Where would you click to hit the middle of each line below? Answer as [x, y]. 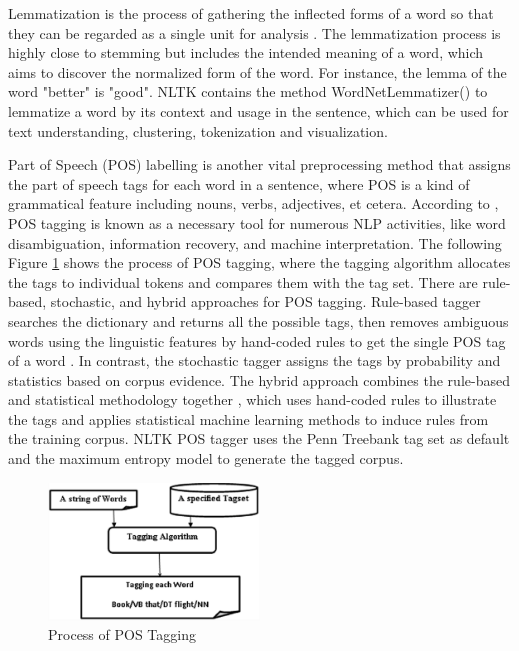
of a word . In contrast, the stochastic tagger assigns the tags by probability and [254, 360]
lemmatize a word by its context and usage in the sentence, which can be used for [258, 110]
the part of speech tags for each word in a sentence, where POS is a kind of [239, 183]
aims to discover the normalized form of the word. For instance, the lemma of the [257, 71]
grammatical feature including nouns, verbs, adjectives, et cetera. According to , [253, 203]
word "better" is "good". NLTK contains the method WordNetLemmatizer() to [248, 91]
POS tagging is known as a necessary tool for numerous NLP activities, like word [257, 222]
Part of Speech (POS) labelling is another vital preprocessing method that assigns [259, 164]
